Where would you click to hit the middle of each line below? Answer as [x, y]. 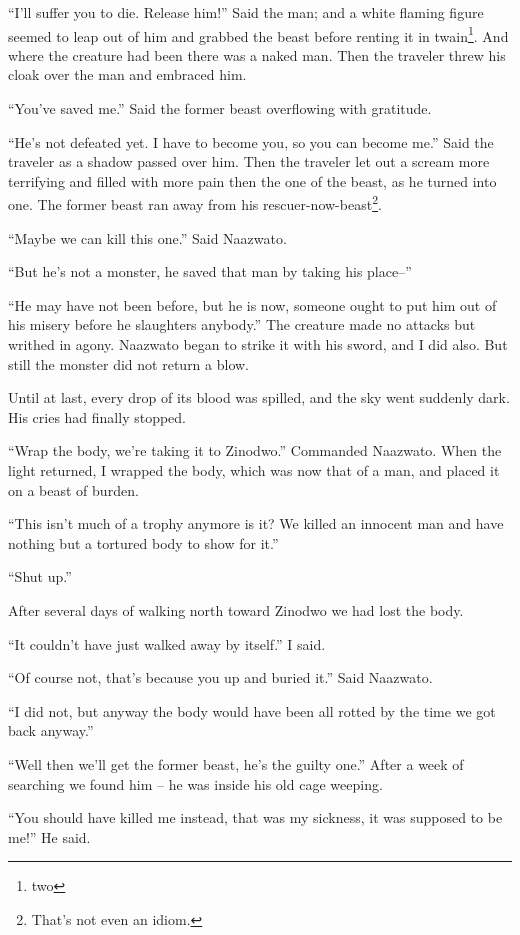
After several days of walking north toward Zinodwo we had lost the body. [236, 609]
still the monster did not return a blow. [129, 363]
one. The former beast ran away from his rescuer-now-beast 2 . [195, 203]
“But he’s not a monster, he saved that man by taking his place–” [210, 271]
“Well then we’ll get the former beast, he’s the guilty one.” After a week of [236, 763]
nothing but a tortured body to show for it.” [143, 542]
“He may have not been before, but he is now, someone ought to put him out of [252, 304]
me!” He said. [49, 836]
